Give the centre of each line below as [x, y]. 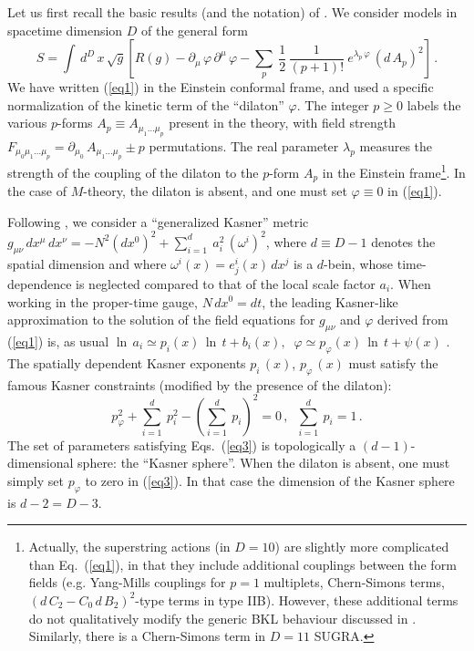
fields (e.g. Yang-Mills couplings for [127, 582]
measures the [396, 145]
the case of [37, 191]
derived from [413, 320]
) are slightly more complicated [362, 547]
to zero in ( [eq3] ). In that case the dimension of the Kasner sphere [270, 480]
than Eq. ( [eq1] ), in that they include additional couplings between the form [242, 564]
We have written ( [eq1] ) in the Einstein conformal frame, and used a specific [221, 87]
